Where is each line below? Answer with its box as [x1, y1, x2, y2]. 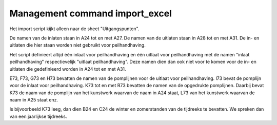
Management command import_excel [9, 8, 172, 19]
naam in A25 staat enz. [9, 97, 58, 103]
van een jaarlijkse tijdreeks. [9, 113, 67, 119]
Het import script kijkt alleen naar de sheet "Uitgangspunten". [9, 26, 140, 32]
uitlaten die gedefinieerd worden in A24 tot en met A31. [9, 66, 126, 72]
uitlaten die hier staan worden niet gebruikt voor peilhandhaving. [9, 42, 146, 48]
